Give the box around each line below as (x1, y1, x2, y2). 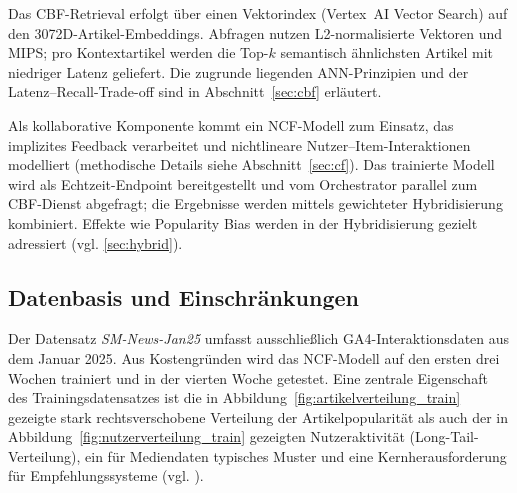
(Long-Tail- (409, 426, 479, 447)
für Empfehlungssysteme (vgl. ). (8, 465, 204, 486)
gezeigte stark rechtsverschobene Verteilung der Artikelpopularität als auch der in (8, 406, 508, 427)
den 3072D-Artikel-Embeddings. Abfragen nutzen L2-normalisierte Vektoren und (8, 22, 503, 43)
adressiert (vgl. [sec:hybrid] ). (8, 232, 183, 253)
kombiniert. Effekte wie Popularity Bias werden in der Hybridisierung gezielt (8, 212, 478, 233)
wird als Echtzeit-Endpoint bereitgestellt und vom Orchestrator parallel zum (8, 173, 478, 194)
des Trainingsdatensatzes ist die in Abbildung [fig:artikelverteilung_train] (8, 387, 461, 408)
